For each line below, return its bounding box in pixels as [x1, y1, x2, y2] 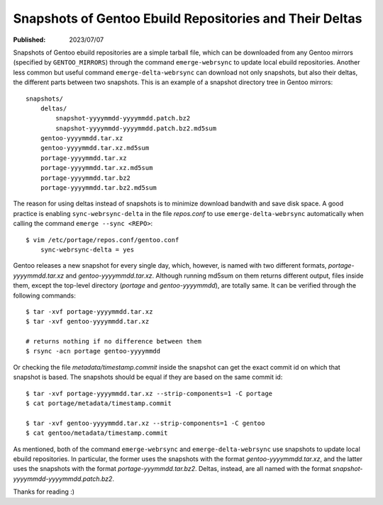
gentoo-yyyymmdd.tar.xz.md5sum [40, 144, 150, 152]
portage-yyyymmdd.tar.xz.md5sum [40, 164, 153, 172]
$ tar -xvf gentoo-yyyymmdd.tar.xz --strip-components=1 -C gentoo [26, 419, 265, 427]
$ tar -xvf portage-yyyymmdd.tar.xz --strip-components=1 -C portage [26, 390, 273, 397]
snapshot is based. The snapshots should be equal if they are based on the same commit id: [13, 373, 283, 382]
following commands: [13, 291, 76, 300]
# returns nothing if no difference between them [26, 337, 202, 346]
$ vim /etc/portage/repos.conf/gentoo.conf [26, 236, 179, 244]
